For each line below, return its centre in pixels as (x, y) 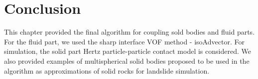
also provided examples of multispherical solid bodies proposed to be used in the (127, 60)
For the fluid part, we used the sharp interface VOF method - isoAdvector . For (124, 41)
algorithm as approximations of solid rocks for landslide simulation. (107, 70)
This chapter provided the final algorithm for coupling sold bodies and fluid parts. (129, 32)
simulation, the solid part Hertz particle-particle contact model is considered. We (128, 51)
